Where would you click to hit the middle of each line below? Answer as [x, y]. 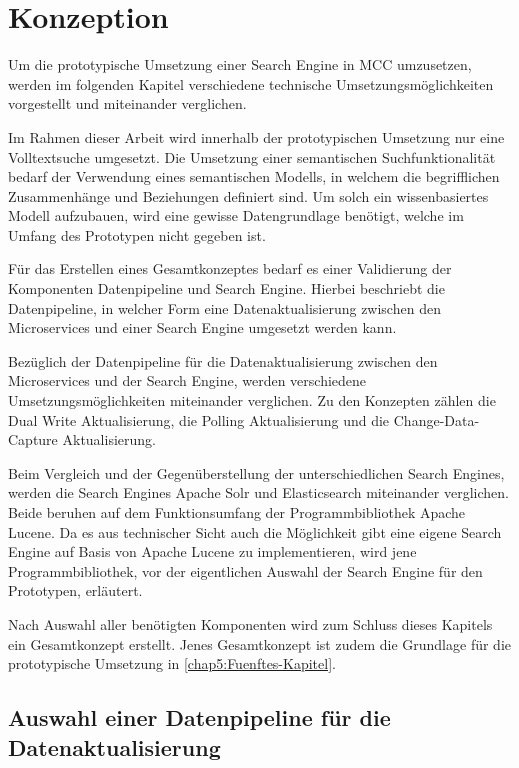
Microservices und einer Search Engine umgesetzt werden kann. [202, 327]
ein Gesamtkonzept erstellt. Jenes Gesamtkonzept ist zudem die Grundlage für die [260, 643]
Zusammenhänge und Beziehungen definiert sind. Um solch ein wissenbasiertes [248, 195]
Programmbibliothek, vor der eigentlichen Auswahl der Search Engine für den [245, 570]
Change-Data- [436, 419]
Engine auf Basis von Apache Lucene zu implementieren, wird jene [212, 551]
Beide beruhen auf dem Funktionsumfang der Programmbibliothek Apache [237, 512]
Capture [33, 439]
